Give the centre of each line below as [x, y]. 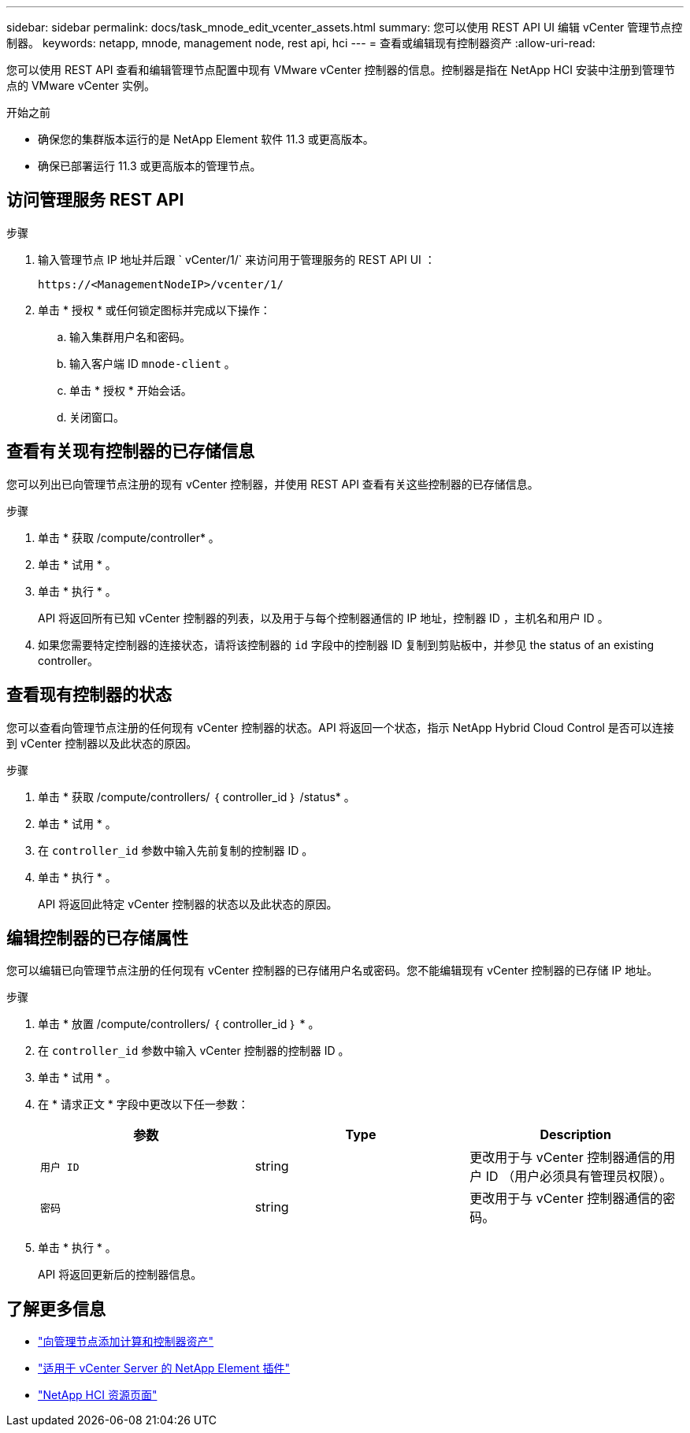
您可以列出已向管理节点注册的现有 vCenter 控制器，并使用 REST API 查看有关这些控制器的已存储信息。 [273, 484]
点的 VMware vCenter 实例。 [81, 85]
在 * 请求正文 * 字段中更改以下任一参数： [143, 1104]
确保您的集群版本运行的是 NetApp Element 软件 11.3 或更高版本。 [206, 139]
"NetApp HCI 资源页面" [98, 1395]
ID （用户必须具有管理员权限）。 [579, 1177]
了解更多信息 [56, 1309]
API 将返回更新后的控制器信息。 [120, 1275]
